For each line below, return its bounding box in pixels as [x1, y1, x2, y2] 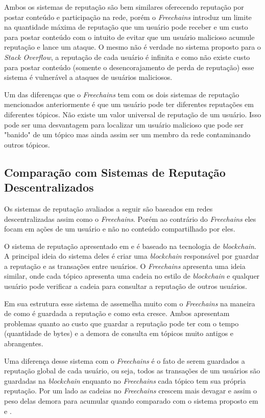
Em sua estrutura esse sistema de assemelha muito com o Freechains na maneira [4, 298, 255, 308]
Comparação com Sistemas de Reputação [4, 164, 226, 180]
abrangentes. [4, 338, 43, 349]
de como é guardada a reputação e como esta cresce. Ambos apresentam [4, 308, 230, 319]
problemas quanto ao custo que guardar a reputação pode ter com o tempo [4, 318, 239, 328]
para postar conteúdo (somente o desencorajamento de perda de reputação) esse [4, 61, 254, 72]
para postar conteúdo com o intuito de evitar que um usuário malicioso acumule [4, 31, 255, 42]
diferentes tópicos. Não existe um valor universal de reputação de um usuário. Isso [4, 109, 261, 119]
